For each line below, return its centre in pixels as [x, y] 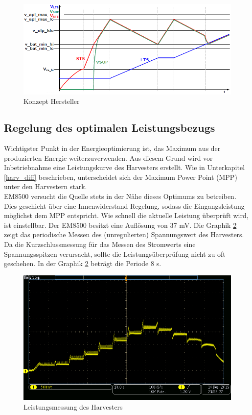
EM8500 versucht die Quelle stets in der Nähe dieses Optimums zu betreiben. [120, 196]
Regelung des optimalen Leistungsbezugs [110, 128]
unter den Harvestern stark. [46, 186]
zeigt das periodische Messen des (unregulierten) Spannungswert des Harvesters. [124, 234]
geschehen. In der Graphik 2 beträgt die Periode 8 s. [83, 263]
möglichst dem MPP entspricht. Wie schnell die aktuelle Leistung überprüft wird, [126, 215]
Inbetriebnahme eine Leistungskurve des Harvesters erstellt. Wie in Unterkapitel [125, 167]
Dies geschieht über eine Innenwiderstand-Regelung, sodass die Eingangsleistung [124, 206]
